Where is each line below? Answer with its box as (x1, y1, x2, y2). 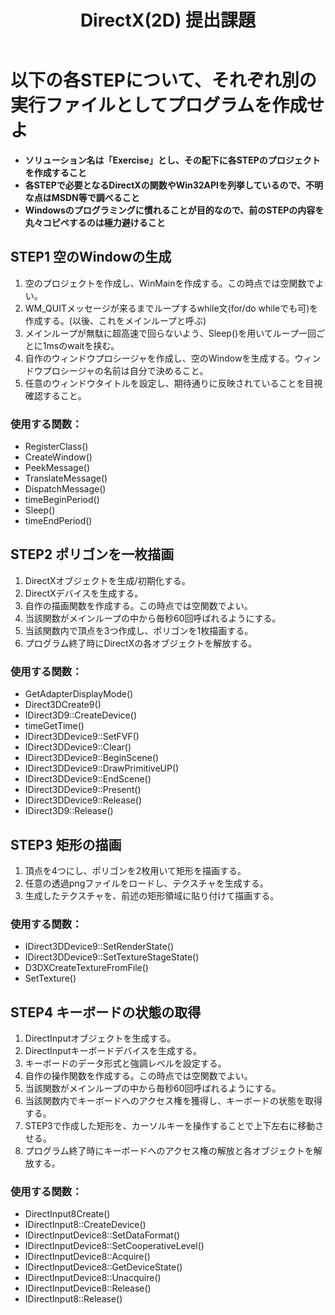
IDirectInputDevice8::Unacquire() (24, 1272, 162, 1284)
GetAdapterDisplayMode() (24, 688, 134, 700)
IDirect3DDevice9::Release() (24, 794, 143, 806)
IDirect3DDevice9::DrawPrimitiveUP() (24, 762, 180, 775)
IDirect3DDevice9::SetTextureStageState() (24, 951, 200, 963)
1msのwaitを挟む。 (42, 339, 120, 351)
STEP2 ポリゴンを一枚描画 (10, 546, 175, 563)
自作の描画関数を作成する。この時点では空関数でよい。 (24, 599, 253, 611)
